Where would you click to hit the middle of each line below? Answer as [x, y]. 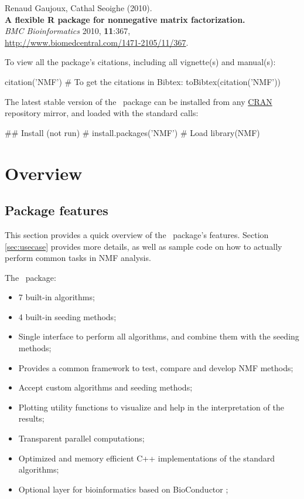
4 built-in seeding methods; [67, 316]
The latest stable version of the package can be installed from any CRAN [139, 101]
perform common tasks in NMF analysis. [78, 258]
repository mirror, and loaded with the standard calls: [102, 113]
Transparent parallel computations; [81, 438]
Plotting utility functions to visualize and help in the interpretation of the [151, 407]
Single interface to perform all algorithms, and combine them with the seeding [159, 336]
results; [31, 418]
